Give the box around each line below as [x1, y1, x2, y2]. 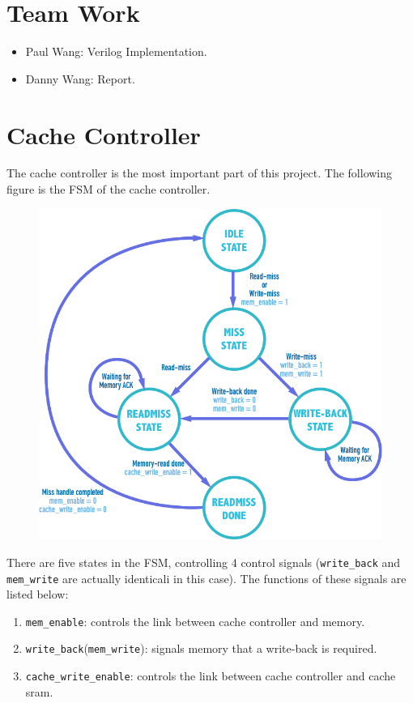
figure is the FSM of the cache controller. [6, 181, 211, 198]
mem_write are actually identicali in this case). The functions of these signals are [6, 569, 407, 586]
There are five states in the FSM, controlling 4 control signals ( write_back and [6, 553, 401, 570]
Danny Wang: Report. [25, 70, 135, 87]
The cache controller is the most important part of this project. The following [6, 164, 393, 181]
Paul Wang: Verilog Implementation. [25, 43, 207, 60]
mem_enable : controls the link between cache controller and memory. [25, 612, 365, 629]
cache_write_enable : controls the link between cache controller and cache [25, 667, 396, 684]
